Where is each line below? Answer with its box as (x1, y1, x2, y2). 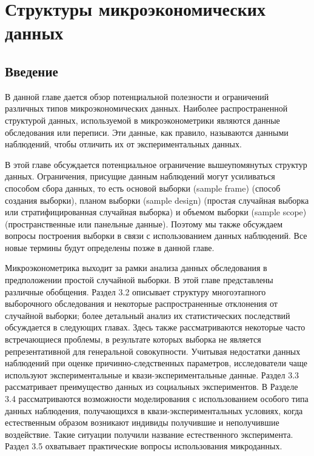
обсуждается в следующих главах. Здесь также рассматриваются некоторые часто (5, 321, 306, 334)
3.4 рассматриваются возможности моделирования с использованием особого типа (5, 392, 309, 405)
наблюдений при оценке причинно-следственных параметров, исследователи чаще (5, 357, 308, 369)
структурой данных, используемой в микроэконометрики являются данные (5, 113, 280, 126)
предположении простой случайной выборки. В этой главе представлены (5, 273, 273, 286)
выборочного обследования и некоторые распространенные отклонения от (5, 297, 278, 310)
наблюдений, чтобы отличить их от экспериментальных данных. (5, 138, 242, 150)
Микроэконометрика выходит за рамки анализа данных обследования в (5, 261, 267, 274)
